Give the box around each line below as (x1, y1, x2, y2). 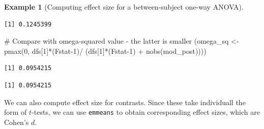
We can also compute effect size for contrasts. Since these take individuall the (4, 96, 246, 107)
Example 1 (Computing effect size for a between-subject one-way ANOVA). (4, 2, 244, 12)
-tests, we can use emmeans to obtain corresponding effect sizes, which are (32, 107, 260, 117)
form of (4, 107, 27, 117)
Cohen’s (4, 116, 29, 127)
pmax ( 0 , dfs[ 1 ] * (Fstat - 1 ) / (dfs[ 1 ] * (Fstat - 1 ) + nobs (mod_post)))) (4, 45, 207, 56)
